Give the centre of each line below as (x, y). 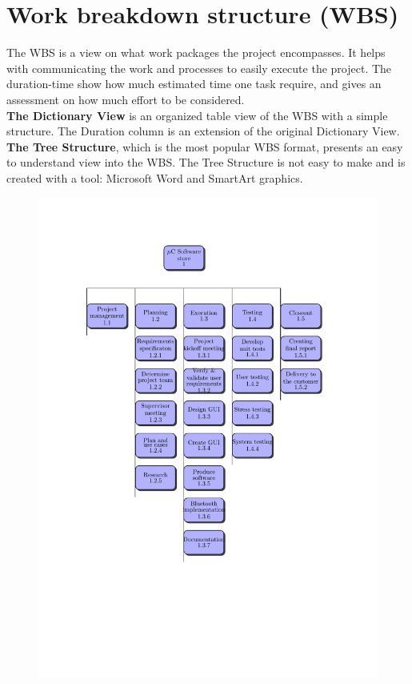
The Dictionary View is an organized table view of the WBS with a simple (197, 115)
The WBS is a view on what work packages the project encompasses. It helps (196, 52)
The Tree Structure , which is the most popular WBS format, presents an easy (205, 146)
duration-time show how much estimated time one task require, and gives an (194, 84)
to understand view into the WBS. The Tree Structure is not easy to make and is (206, 162)
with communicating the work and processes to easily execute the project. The (199, 68)
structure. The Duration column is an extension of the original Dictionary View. (203, 131)
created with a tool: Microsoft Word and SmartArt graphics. (155, 177)
